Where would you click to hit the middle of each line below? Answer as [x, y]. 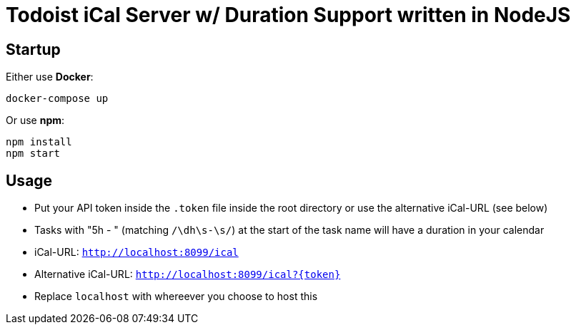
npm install [39, 142]
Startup [33, 49]
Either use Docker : [50, 77]
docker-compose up [57, 99]
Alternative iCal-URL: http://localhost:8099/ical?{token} [188, 274]
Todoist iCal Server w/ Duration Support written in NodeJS [288, 15]
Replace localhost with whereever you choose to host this [176, 297]
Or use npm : [35, 120]
